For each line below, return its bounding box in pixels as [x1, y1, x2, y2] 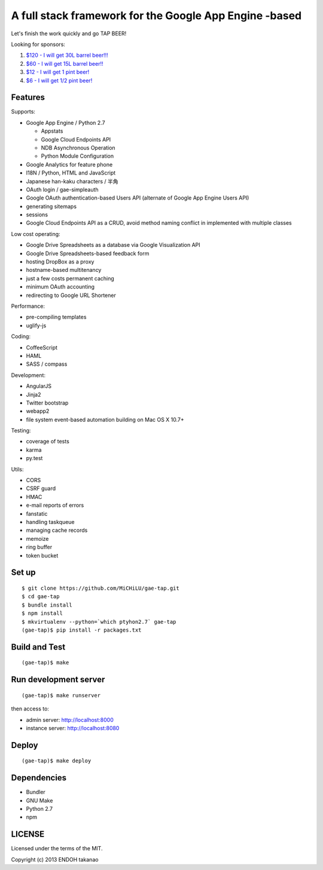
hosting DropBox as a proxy [26, 258, 95, 265]
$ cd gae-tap [22, 593, 60, 600]
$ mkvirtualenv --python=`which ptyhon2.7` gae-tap [22, 618, 176, 625]
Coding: [11, 333, 31, 340]
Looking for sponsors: [11, 41, 66, 48]
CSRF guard [26, 485, 56, 492]
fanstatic [26, 510, 48, 517]
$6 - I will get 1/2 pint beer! [26, 76, 93, 84]
